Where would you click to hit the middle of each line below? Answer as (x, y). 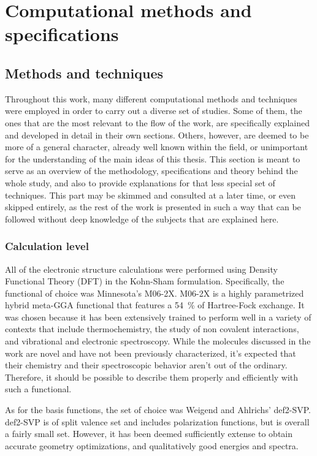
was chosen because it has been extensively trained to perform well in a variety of (158, 317)
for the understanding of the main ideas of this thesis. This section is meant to (153, 158)
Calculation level (47, 246)
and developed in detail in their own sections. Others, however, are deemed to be (157, 135)
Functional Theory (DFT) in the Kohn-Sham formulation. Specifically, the (145, 281)
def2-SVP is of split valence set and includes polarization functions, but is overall (157, 421)
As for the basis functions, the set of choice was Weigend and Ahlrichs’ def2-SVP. (158, 410)
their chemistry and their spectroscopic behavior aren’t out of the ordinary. (146, 365)
